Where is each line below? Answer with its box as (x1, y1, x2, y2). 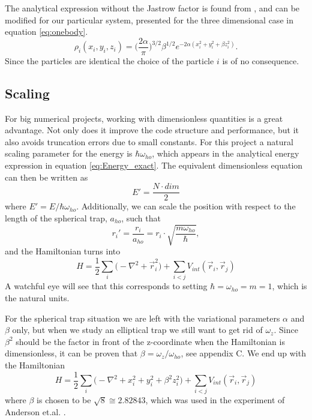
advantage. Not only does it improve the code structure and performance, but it (5, 124, 299, 136)
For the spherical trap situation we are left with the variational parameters (5, 311, 280, 324)
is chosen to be (37, 394, 91, 406)
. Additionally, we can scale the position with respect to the (76, 200, 296, 212)
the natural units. (5, 291, 70, 304)
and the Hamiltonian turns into (5, 245, 121, 257)
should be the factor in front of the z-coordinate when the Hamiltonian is (16, 335, 285, 347)
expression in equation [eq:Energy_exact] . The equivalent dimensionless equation (5, 159, 303, 172)
